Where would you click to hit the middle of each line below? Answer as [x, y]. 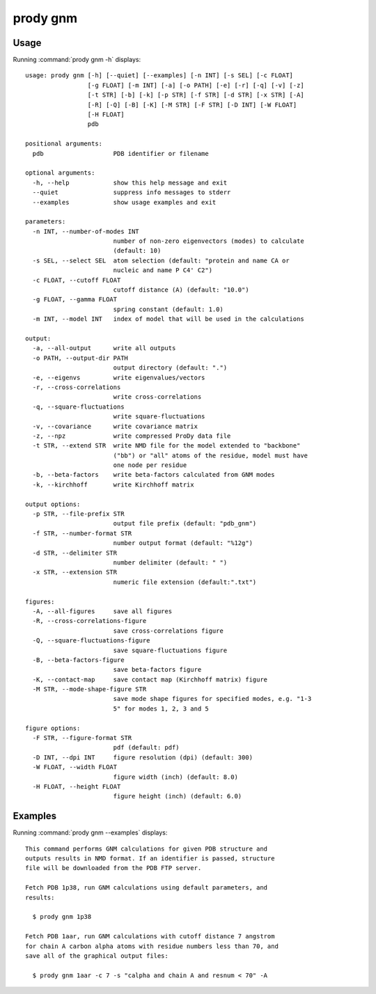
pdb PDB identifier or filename [120, 153]
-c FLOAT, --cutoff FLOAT [77, 280]
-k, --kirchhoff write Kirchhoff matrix [113, 484]
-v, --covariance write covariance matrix [115, 426]
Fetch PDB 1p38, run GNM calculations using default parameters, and [147, 888]
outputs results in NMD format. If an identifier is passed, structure [150, 859]
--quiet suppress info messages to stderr [132, 192]
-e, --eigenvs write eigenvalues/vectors [119, 377]
